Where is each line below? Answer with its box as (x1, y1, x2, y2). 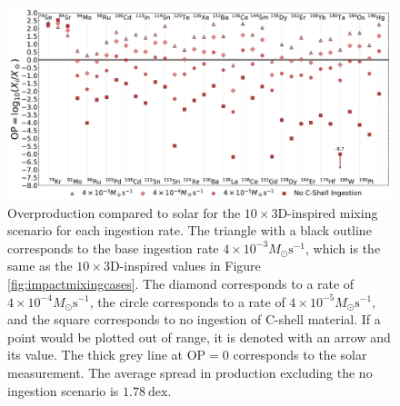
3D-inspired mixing (271, 203, 378, 222)
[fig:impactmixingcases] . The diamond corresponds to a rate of (7, 273, 355, 292)
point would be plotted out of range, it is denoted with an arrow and (7, 327, 391, 346)
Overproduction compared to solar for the (7, 203, 241, 222)
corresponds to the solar (233, 345, 367, 364)
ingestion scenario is (7, 381, 119, 400)
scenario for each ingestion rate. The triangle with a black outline (7, 221, 372, 240)
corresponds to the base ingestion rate (7, 238, 219, 257)
